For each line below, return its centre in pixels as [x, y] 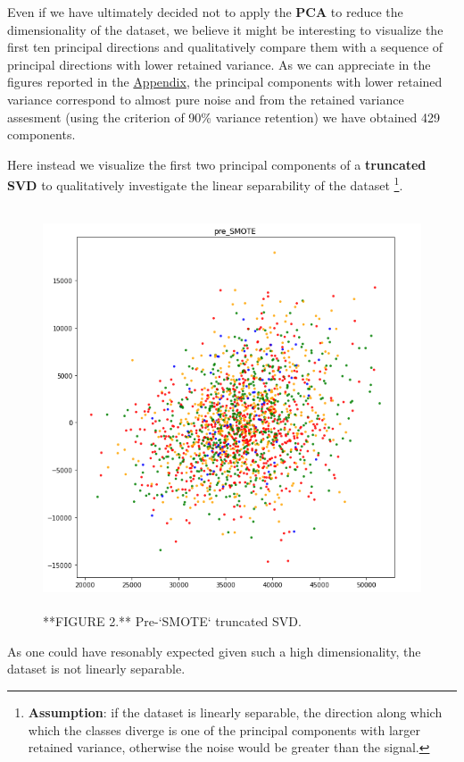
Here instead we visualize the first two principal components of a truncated [217, 164]
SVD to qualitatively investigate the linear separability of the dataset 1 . [205, 184]
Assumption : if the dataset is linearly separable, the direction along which [235, 712]
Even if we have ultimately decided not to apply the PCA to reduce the [205, 12]
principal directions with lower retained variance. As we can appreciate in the [219, 64]
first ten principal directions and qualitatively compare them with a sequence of [225, 47]
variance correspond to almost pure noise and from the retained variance [206, 99]
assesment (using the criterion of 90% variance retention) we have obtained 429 [224, 117]
